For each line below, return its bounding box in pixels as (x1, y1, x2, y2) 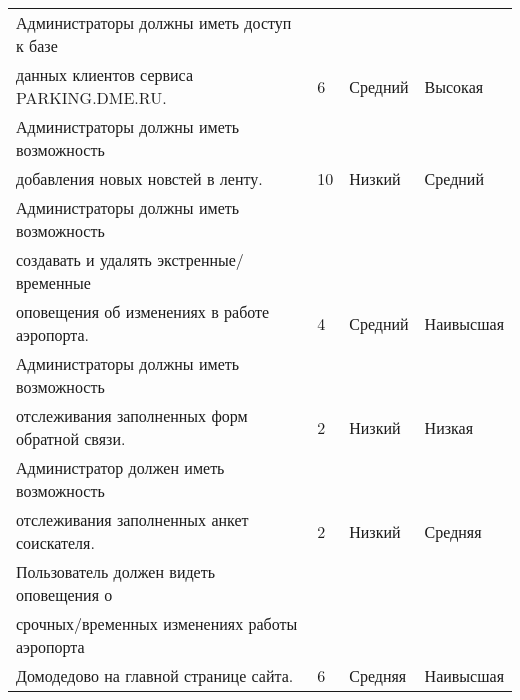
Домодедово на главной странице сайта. (16, 664, 294, 687)
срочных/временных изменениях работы (16, 612, 298, 635)
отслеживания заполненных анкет (16, 508, 249, 531)
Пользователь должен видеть (16, 560, 215, 583)
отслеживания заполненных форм (16, 404, 248, 427)
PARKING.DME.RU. (16, 86, 167, 109)
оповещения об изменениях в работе (16, 300, 270, 323)
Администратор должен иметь (16, 456, 225, 479)
